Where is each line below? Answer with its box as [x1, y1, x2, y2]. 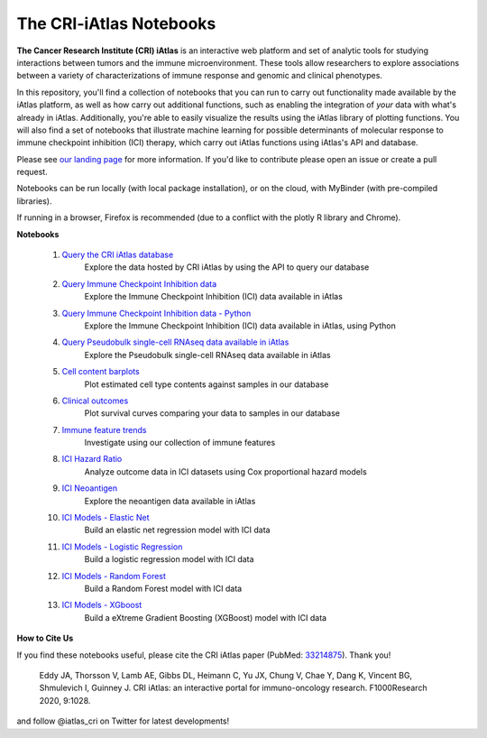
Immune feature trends [61, 424, 147, 435]
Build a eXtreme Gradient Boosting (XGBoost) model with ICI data [84, 612, 327, 623]
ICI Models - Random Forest [61, 570, 167, 581]
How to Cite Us [16, 632, 74, 644]
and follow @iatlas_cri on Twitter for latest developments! [16, 715, 230, 726]
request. [16, 167, 49, 178]
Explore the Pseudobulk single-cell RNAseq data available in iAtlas [84, 349, 331, 360]
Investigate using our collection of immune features [84, 438, 276, 448]
